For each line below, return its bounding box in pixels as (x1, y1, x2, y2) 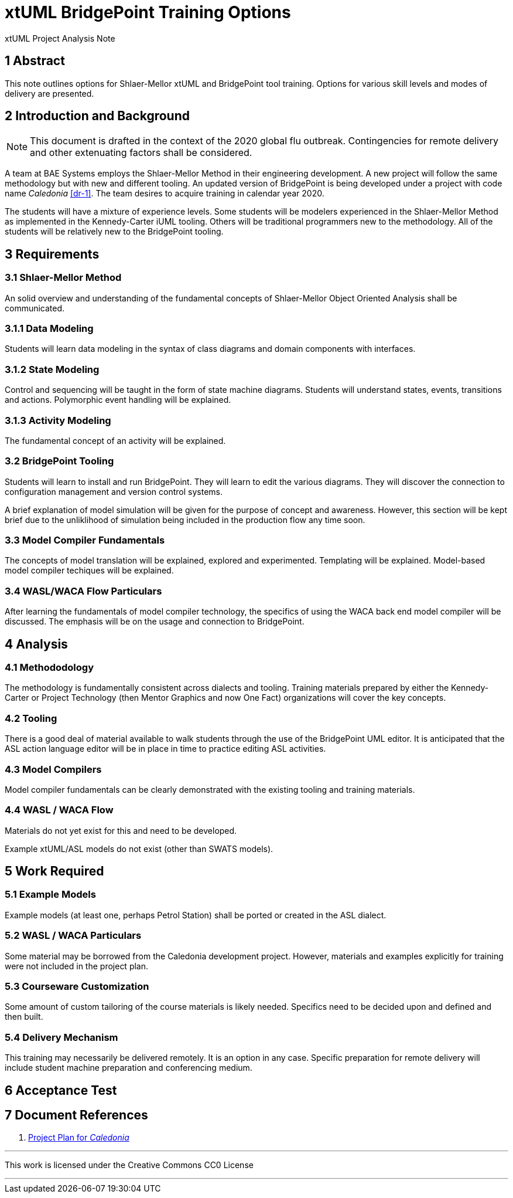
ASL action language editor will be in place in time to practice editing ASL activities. (5, 744, 326, 754)
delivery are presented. (5, 88, 94, 99)
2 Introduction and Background (5, 108, 190, 124)
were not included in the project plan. (5, 961, 149, 971)
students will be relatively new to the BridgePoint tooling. (5, 226, 224, 237)
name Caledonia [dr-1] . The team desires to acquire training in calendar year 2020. (5, 188, 324, 199)
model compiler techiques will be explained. (5, 565, 174, 576)
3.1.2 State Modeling (5, 363, 100, 375)
